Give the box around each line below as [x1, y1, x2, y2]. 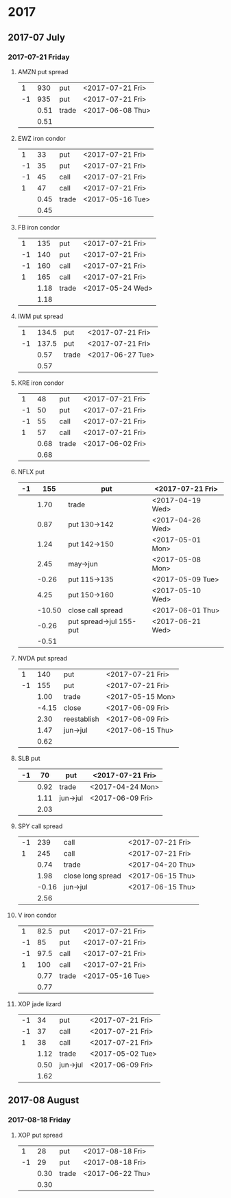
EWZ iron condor [17, 134, 66, 142]
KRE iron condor [17, 379, 64, 387]
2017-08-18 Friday [8, 1115, 71, 1124]
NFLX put [17, 467, 45, 476]
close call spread [68, 606, 123, 615]
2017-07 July [8, 32, 66, 43]
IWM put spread [17, 312, 64, 320]
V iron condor [17, 911, 57, 919]
